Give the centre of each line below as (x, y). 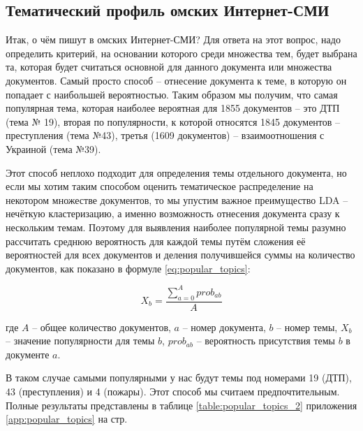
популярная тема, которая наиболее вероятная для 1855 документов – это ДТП (173, 108)
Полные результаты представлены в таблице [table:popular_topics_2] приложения (181, 405)
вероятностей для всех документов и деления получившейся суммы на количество (180, 255)
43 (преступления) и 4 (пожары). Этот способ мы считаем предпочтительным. (173, 391)
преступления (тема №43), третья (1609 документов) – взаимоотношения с (165, 135)
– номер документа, (224, 327)
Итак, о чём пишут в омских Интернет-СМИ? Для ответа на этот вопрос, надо (173, 39)
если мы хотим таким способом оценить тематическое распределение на (160, 186)
